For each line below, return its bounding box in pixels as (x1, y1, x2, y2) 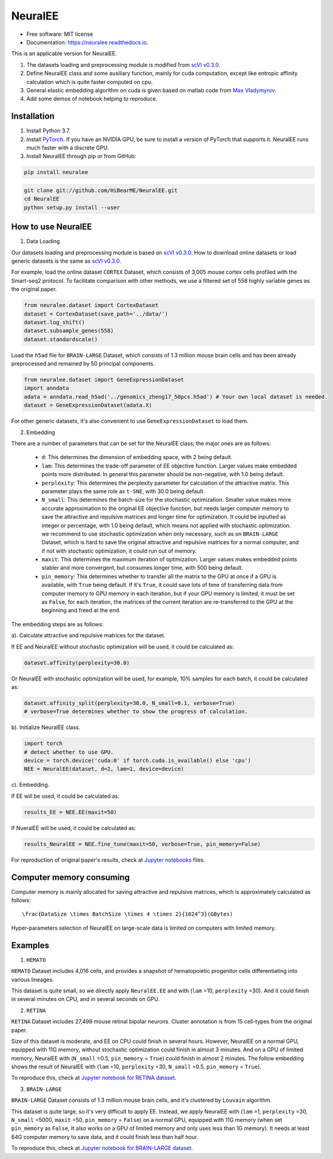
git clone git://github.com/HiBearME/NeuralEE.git (24, 187, 178, 194)
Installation (11, 111, 55, 122)
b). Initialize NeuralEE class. (11, 724, 81, 731)
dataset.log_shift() (24, 319, 85, 325)
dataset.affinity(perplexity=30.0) (24, 659, 130, 666)
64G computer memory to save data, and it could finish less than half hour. (11, 1133, 198, 1140)
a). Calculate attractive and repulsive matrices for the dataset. (11, 632, 166, 639)
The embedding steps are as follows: (11, 620, 104, 628)
